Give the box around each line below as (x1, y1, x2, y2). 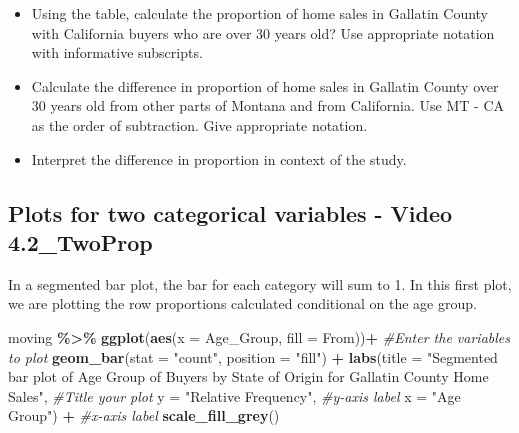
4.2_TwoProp (8, 226, 153, 257)
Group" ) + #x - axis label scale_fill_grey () (8, 405, 280, 426)
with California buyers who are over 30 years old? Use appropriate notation (31, 22, 495, 43)
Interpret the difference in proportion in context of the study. (31, 148, 407, 169)
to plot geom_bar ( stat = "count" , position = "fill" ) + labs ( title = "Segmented (8, 346, 498, 367)
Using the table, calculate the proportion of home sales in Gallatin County (31, 3, 488, 23)
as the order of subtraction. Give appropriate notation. (31, 114, 368, 135)
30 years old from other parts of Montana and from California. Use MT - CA (31, 95, 504, 116)
